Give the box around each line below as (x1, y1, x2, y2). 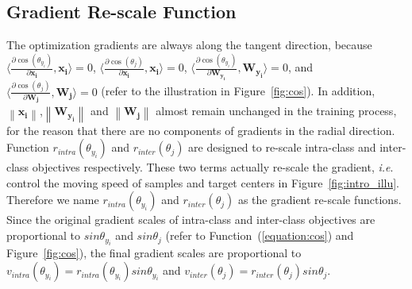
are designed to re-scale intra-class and (188, 139, 376, 156)
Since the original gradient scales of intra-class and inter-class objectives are (6, 211, 375, 228)
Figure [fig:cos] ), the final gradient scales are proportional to (6, 245, 302, 261)
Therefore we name (6, 191, 99, 208)
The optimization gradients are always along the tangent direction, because (6, 37, 372, 53)
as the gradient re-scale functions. (237, 191, 402, 208)
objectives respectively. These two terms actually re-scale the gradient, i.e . (32, 159, 394, 175)
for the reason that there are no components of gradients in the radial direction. (6, 121, 395, 138)
